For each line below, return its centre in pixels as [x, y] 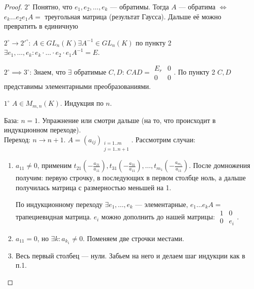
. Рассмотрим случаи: [163, 139]
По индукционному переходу [59, 204]
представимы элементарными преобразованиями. [78, 86]
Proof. [13, 6]
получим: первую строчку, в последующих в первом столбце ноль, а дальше [131, 178]
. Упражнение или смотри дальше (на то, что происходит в [127, 120]
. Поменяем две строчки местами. [133, 238]
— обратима [197, 6]
